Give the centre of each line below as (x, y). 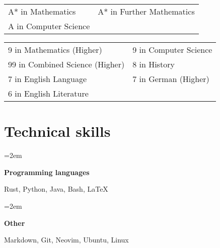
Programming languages (47, 172)
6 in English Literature (48, 93)
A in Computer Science (49, 26)
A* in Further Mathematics (146, 11)
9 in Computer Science (172, 50)
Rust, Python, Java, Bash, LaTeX (56, 189)
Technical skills (57, 131)
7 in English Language (48, 79)
